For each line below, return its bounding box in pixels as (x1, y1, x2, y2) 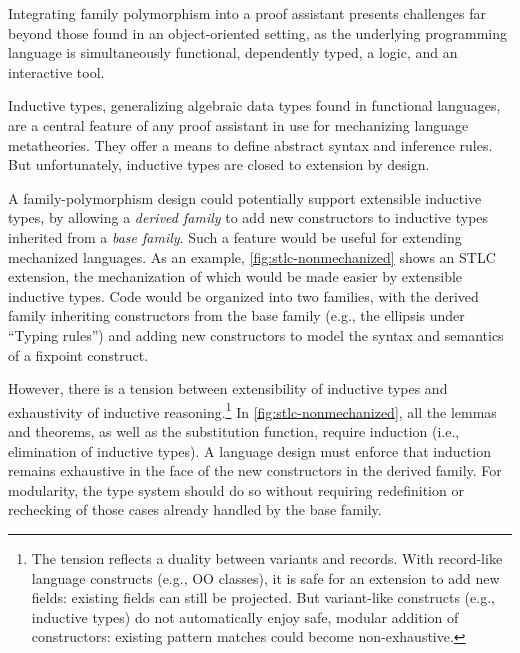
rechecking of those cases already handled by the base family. (8, 499, 382, 520)
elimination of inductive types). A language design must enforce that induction (8, 440, 491, 461)
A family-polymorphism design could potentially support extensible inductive (8, 187, 482, 208)
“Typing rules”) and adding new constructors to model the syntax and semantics (8, 324, 504, 345)
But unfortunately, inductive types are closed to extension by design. (8, 154, 430, 175)
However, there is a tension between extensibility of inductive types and (8, 378, 448, 399)
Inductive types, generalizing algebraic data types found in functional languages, (8, 95, 501, 116)
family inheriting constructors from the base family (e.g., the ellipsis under (8, 305, 465, 326)
